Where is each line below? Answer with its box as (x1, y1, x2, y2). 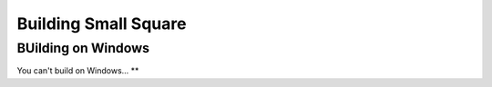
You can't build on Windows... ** (16, 65, 139, 76)
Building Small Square (16, 14, 187, 34)
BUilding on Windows (16, 40, 150, 56)
